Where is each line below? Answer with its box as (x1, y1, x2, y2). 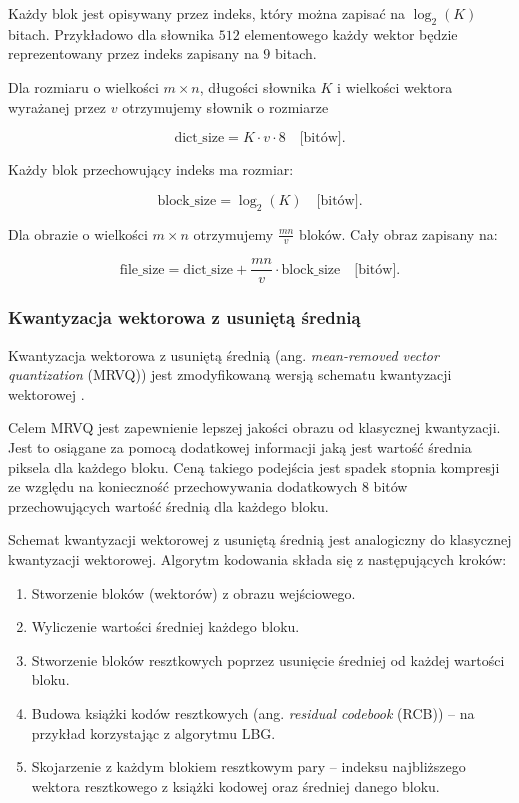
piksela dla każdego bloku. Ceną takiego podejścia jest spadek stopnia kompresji (8, 456, 500, 477)
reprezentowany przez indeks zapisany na (8, 43, 259, 64)
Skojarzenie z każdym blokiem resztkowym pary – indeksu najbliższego (31, 756, 466, 777)
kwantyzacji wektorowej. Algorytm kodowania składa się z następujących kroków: (8, 549, 507, 570)
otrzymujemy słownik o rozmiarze (122, 96, 329, 117)
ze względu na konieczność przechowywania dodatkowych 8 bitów (8, 476, 408, 497)
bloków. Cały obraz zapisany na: (299, 223, 498, 244)
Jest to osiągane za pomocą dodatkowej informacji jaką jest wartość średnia (8, 437, 472, 458)
